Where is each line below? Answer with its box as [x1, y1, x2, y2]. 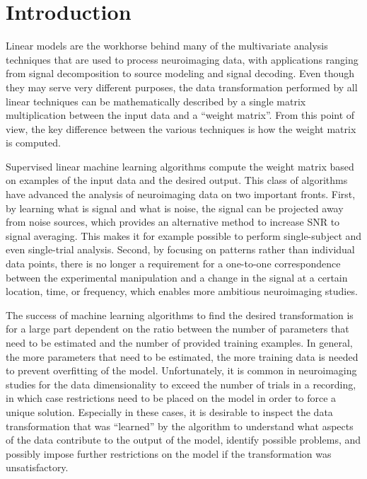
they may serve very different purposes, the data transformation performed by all [6, 79, 358, 94]
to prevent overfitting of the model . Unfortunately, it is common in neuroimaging [6, 363, 357, 378]
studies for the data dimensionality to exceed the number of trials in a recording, [6, 376, 356, 391]
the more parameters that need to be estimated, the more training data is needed [6, 349, 359, 364]
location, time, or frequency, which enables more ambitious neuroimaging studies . [6, 284, 358, 299]
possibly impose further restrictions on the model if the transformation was [6, 446, 332, 461]
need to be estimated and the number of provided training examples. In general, [6, 335, 353, 350]
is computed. [6, 135, 61, 150]
